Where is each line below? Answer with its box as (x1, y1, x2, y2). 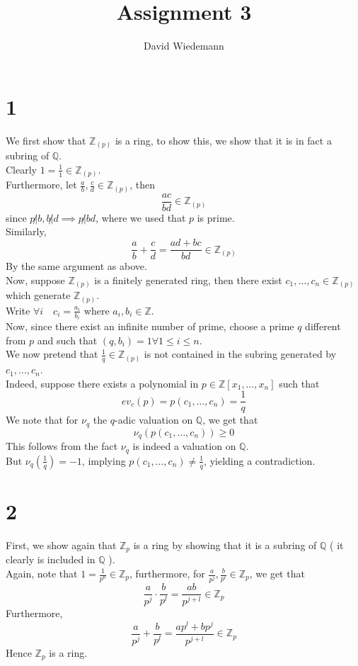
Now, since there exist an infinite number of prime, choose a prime (6, 319, 294, 334)
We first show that (6, 132, 86, 147)
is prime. (197, 210, 235, 225)
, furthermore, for (129, 566, 205, 580)
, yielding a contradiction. (204, 453, 316, 468)
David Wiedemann (144, 38, 224, 53)
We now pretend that (6, 346, 98, 361)
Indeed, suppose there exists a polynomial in (6, 376, 199, 390)
